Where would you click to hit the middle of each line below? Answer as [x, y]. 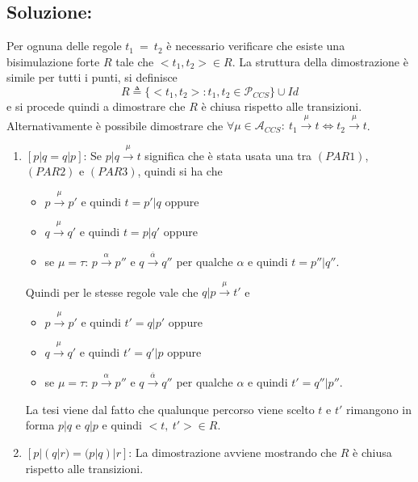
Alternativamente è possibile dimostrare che [115, 125]
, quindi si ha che [180, 171]
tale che [135, 61]
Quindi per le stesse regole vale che [112, 292]
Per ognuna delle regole [64, 46]
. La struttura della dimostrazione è [320, 61]
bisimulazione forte [53, 61]
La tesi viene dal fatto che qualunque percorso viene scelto [170, 409]
